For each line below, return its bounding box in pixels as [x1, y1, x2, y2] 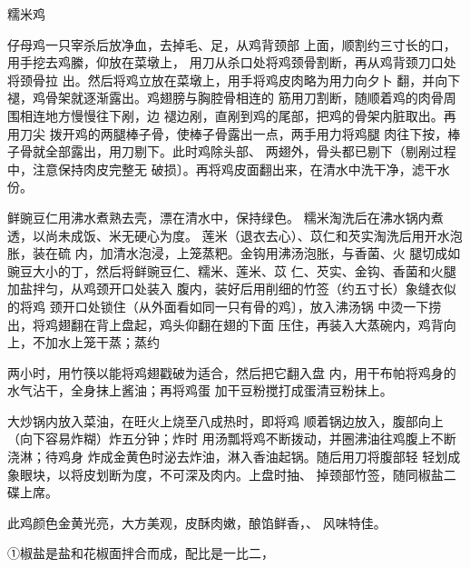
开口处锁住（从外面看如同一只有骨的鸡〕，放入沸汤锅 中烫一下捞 [62, 296, 442, 315]
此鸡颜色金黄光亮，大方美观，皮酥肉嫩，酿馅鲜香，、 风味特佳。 [7, 513, 387, 532]
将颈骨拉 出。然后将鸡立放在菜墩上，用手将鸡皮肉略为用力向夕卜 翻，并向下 [7, 70, 461, 89]
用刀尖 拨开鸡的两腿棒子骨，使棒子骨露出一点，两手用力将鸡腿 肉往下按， [7, 124, 448, 143]
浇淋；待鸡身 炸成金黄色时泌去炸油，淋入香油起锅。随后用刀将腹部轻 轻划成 [7, 447, 461, 466]
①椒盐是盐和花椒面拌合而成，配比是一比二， [7, 543, 274, 563]
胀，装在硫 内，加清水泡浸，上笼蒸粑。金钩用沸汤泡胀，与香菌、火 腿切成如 [7, 244, 461, 263]
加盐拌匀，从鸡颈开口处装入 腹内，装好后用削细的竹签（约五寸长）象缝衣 [7, 279, 444, 298]
